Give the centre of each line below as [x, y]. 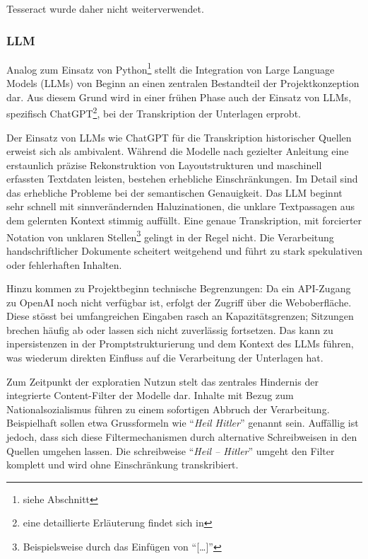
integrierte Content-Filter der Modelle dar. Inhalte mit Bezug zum [150, 395]
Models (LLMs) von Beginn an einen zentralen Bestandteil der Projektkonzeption [183, 83]
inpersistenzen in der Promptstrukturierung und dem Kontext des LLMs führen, [180, 344]
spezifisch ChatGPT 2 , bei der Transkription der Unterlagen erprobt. [154, 112]
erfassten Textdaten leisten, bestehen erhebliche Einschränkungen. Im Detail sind [182, 179]
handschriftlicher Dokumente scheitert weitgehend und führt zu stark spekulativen [184, 250]
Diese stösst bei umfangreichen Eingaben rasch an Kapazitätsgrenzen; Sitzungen [180, 316]
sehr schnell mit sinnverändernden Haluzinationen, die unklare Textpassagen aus [180, 206]
